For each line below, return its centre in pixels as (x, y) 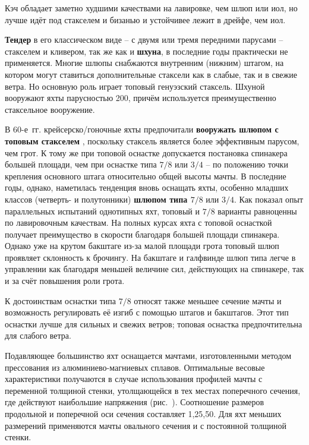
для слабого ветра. (38, 335)
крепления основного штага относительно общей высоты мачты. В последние (146, 176)
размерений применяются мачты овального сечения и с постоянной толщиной (146, 425)
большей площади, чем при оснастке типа (81, 164)
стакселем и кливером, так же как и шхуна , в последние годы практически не (146, 51)
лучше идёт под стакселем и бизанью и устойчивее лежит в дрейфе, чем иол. (145, 19)
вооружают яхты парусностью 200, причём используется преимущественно (141, 98)
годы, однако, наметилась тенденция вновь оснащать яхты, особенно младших (147, 187)
